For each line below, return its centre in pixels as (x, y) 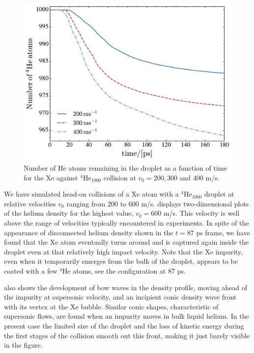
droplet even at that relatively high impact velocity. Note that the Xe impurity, (124, 251)
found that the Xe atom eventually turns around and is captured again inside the (127, 242)
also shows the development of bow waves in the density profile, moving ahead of (126, 287)
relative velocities (30, 203)
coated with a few (31, 271)
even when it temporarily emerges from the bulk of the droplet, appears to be (121, 261)
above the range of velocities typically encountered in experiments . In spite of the (127, 223)
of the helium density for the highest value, (69, 213)
